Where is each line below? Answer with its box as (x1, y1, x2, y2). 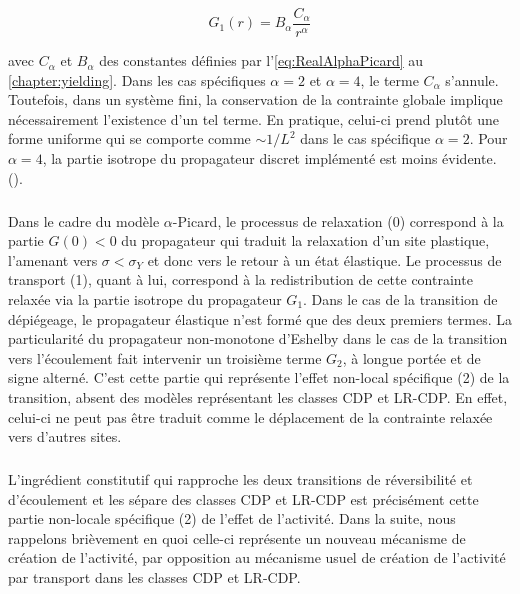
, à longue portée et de (342, 347, 481, 368)
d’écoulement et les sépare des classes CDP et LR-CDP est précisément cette (8, 488, 479, 509)
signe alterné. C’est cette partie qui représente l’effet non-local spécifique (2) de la (8, 367, 510, 388)
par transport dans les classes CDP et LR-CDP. (8, 567, 301, 588)
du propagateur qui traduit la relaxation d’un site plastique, (121, 230, 490, 251)
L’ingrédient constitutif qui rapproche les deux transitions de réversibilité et (8, 469, 473, 490)
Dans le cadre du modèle (8, 210, 160, 231)
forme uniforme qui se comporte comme (8, 128, 251, 149)
